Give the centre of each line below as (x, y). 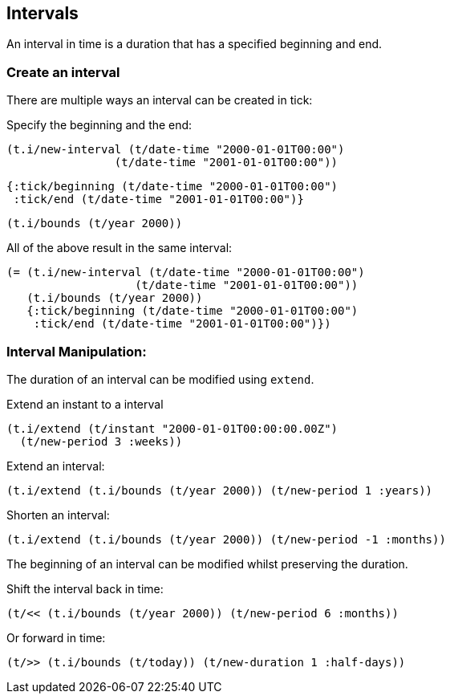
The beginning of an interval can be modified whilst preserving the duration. (207, 564)
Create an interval (63, 72)
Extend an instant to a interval (85, 404)
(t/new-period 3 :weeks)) (101, 441)
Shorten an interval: (58, 515)
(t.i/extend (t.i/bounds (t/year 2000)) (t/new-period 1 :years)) (220, 490)
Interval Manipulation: (77, 351)
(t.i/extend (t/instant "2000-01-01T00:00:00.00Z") (172, 428)
